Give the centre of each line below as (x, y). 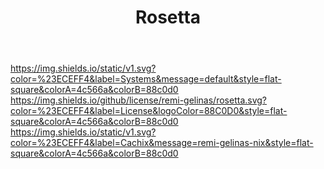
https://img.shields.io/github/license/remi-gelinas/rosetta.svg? (138, 100)
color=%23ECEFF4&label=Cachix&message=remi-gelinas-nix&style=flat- (162, 143)
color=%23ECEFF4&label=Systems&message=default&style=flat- (146, 79)
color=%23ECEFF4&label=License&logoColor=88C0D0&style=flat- (149, 111)
